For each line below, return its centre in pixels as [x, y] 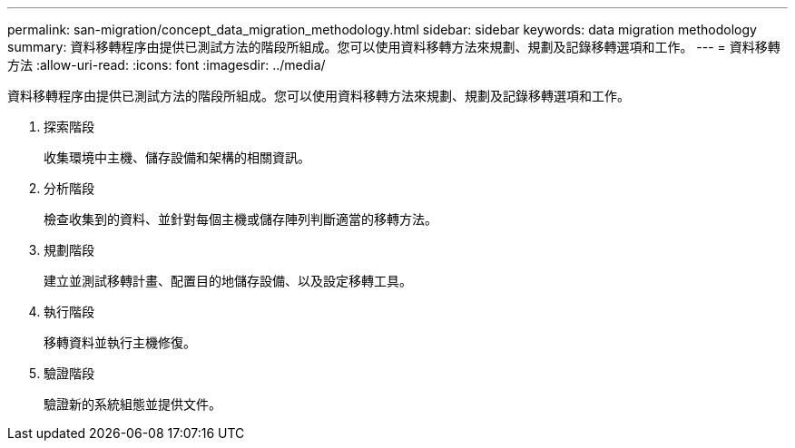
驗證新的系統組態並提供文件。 [132, 404]
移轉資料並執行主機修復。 [120, 342]
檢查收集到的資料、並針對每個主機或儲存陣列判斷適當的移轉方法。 [240, 219]
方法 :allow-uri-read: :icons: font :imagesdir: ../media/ [167, 65]
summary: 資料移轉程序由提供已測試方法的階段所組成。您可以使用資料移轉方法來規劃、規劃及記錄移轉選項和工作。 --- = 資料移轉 [394, 47]
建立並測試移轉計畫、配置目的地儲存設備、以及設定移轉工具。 [228, 281]
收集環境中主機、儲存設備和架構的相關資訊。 [177, 157]
